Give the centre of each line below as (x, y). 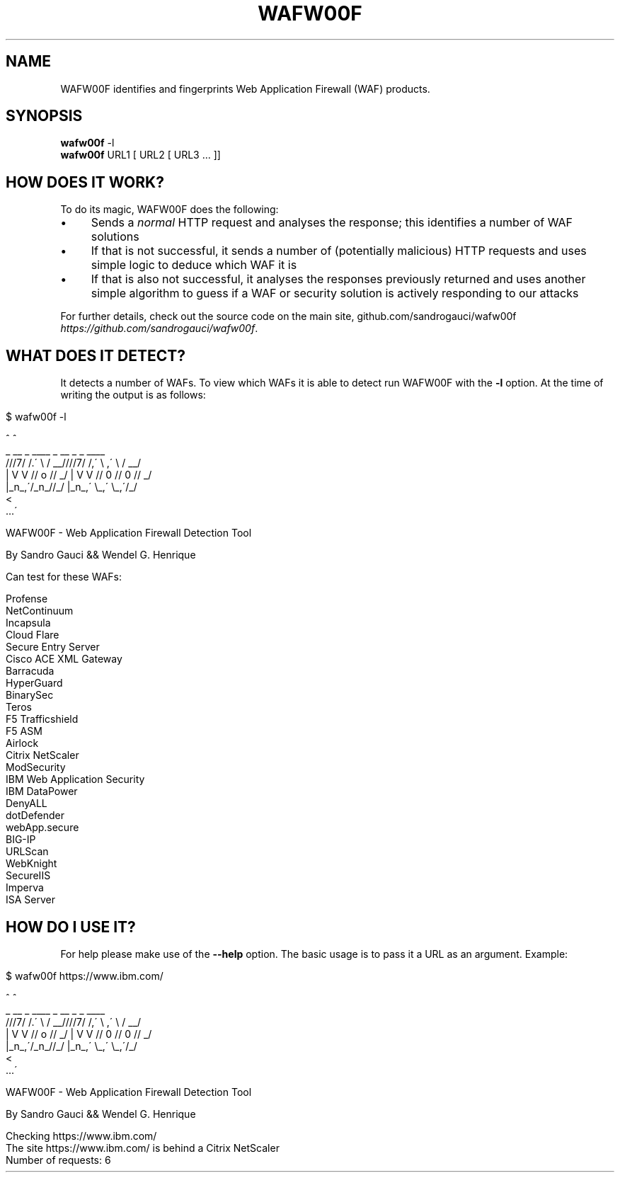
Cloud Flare (33, 635)
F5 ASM (24, 731)
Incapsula (28, 623)
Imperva (25, 888)
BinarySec (30, 695)
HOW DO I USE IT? (71, 927)
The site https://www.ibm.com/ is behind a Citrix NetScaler (143, 1148)
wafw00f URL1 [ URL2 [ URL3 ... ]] (140, 155)
